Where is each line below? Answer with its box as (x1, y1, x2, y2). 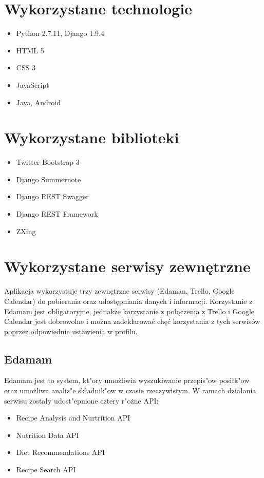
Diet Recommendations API (16, 447, 105, 457)
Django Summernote (16, 174, 81, 184)
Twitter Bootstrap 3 (16, 157, 80, 167)
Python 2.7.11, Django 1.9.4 (16, 28, 104, 39)
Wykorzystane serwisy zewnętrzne (4, 256, 251, 277)
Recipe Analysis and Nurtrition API (16, 412, 130, 423)
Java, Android (16, 97, 61, 107)
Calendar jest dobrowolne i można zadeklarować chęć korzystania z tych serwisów (4, 316, 260, 327)
